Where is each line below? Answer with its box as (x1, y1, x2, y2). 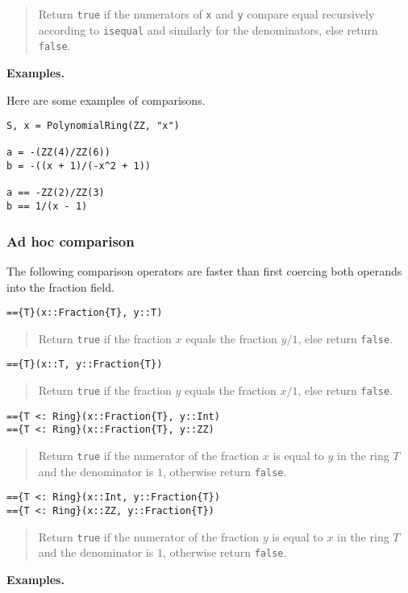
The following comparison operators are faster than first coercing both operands (6, 262, 402, 279)
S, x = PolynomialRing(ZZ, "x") (6, 120, 180, 132)
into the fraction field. (6, 278, 114, 295)
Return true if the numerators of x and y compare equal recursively (38, 6, 375, 22)
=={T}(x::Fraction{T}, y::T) (6, 307, 163, 319)
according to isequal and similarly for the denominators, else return (38, 21, 378, 38)
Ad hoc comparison (6, 230, 135, 251)
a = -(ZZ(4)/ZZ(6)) (6, 147, 110, 159)
